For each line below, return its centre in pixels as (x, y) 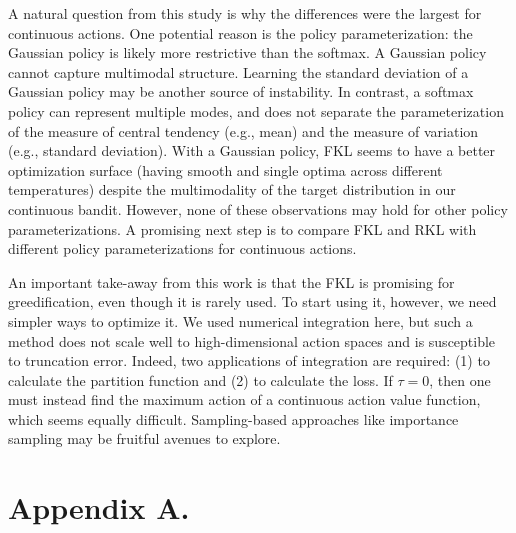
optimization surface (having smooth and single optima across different (225, 169)
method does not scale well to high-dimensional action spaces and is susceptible (252, 340)
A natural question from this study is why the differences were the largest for (245, 13)
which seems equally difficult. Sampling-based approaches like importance (233, 418)
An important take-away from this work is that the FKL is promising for (231, 281)
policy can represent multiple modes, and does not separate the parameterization (256, 110)
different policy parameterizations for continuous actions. (182, 248)
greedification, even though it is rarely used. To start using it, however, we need (252, 301)
